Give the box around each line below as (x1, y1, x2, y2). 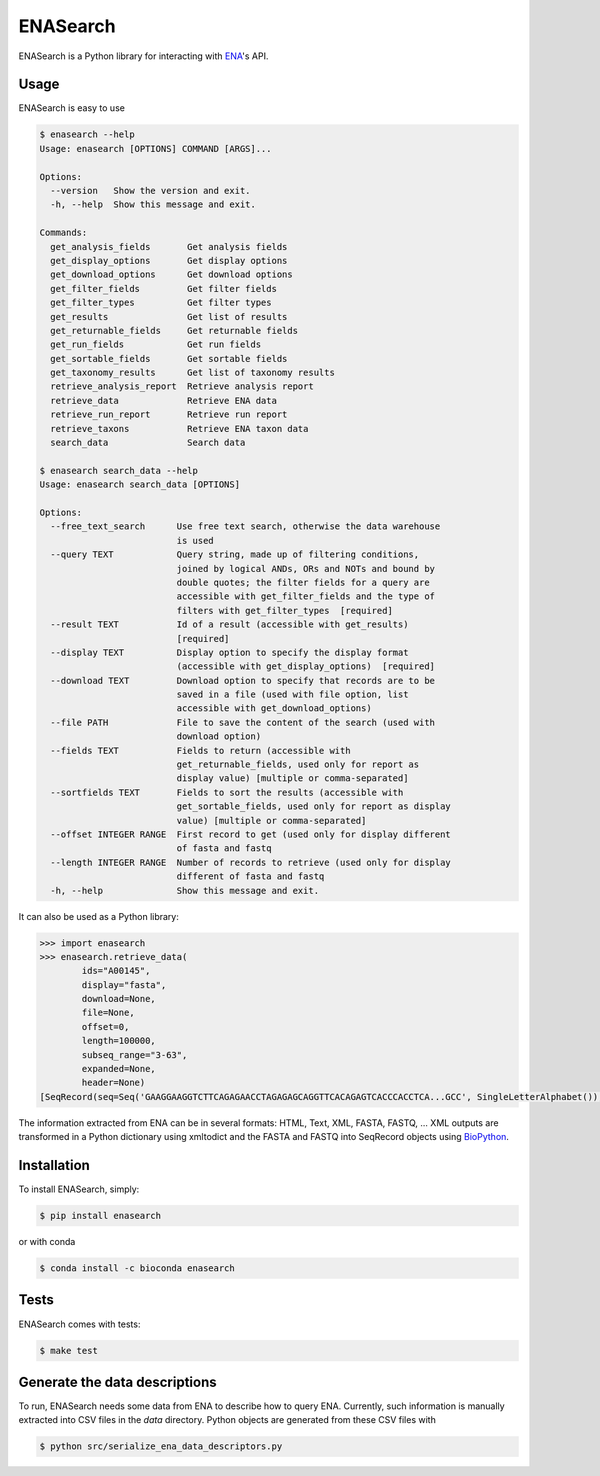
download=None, (81, 993, 157, 1005)
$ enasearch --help (39, 129, 135, 140)
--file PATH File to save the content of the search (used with (50, 716, 435, 728)
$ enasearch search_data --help (39, 465, 199, 476)
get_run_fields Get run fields (50, 339, 262, 350)
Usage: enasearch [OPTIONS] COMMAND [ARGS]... (39, 143, 272, 154)
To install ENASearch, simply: (18, 1183, 140, 1195)
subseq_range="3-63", (81, 1049, 188, 1060)
